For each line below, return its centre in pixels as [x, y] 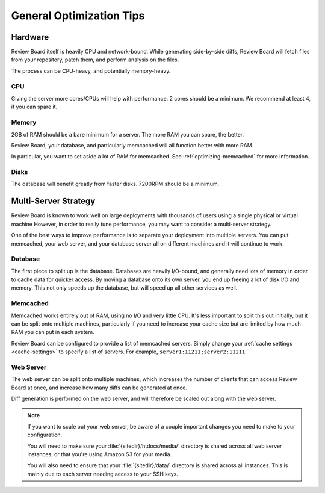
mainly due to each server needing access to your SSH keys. [103, 474]
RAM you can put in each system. [53, 332]
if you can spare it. [34, 107]
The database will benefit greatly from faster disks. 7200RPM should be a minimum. [115, 184]
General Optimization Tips [78, 16]
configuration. [45, 435]
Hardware [30, 37]
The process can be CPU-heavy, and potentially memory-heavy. [91, 71]
